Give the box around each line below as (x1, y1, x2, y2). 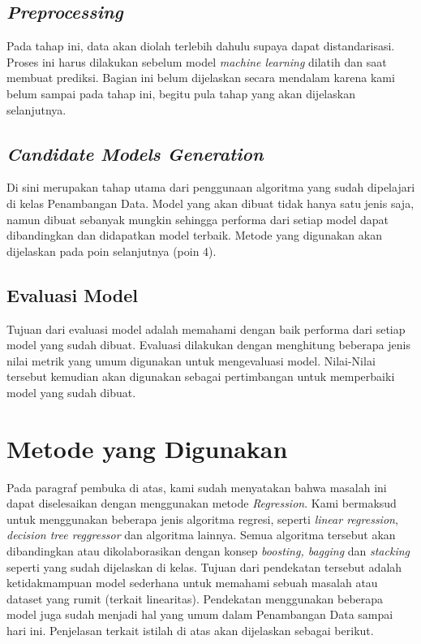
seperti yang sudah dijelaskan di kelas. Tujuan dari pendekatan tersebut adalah (6, 558, 402, 575)
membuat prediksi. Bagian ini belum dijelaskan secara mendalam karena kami (6, 69, 395, 86)
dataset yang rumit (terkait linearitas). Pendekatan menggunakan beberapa (6, 590, 384, 607)
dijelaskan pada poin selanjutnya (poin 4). (6, 242, 217, 259)
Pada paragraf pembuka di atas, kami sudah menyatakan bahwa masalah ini (6, 478, 387, 495)
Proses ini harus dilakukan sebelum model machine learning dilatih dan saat (6, 53, 387, 70)
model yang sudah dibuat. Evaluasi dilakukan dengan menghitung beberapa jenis (6, 336, 410, 353)
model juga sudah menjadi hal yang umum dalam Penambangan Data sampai (6, 606, 393, 623)
